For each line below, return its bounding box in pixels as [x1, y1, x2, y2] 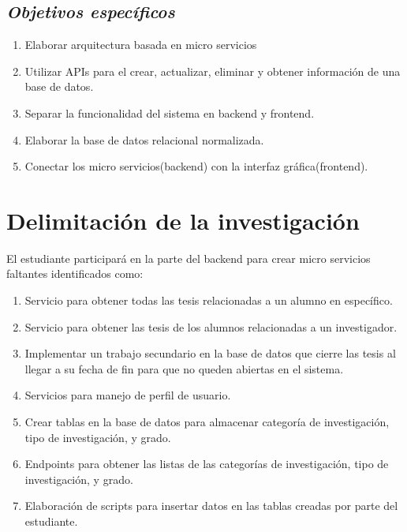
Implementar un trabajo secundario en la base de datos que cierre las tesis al [24, 345, 396, 362]
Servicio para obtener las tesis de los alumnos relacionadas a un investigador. [24, 318, 398, 335]
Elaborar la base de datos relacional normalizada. [24, 131, 264, 148]
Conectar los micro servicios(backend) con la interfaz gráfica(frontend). [24, 158, 368, 174]
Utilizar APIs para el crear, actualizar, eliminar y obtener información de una [24, 62, 401, 79]
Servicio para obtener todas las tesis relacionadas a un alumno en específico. [24, 292, 393, 309]
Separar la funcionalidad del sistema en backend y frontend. [24, 104, 315, 121]
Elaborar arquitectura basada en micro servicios [24, 36, 257, 53]
